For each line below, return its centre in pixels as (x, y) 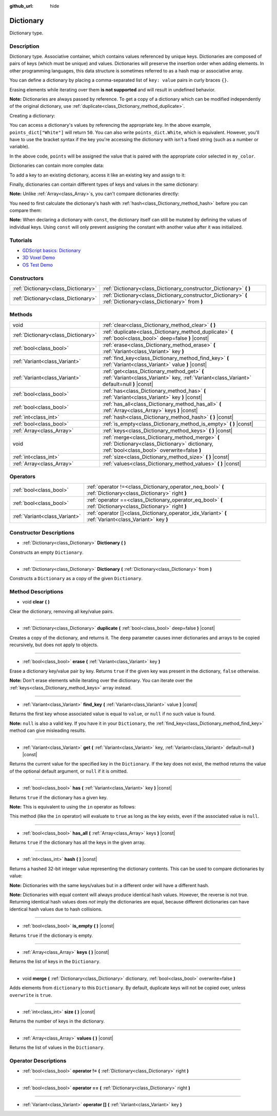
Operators (23, 476)
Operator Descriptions (38, 1061)
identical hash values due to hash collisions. (56, 909)
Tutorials (21, 240)
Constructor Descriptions (42, 532)
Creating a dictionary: (32, 116)
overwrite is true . (31, 995)
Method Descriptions (36, 592)
